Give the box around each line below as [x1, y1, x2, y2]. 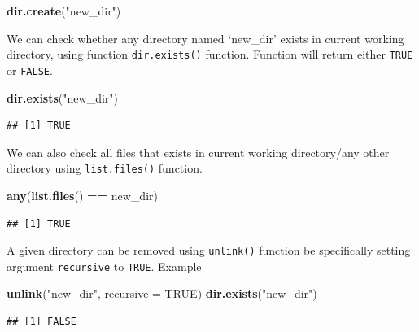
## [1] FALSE [7, 316, 76, 328]
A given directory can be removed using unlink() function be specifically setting [7, 242, 411, 259]
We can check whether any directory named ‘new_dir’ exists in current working [7, 29, 404, 46]
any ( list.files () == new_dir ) [7, 186, 158, 203]
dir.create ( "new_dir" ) [7, 2, 121, 19]
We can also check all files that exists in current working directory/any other [7, 143, 390, 160]
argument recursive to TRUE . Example [7, 257, 202, 274]
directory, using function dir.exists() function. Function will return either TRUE [7, 46, 413, 63]
